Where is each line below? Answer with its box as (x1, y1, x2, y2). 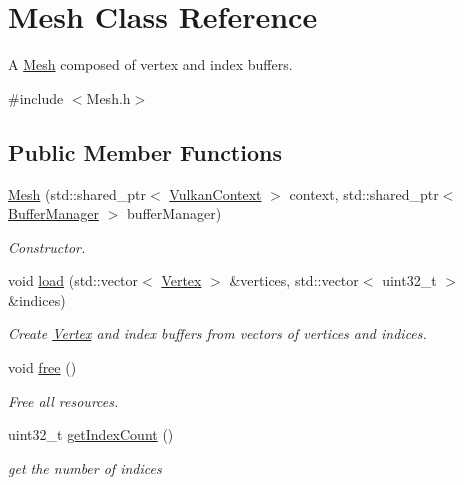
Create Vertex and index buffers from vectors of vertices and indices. (8, 323, 427, 344)
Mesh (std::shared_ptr (8, 183, 147, 204)
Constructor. (8, 236, 86, 257)
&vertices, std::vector (229, 270, 359, 291)
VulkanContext (169, 183, 262, 204)
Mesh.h (86, 87, 131, 108)
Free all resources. (8, 390, 119, 411)
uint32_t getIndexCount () (8, 424, 174, 445)
